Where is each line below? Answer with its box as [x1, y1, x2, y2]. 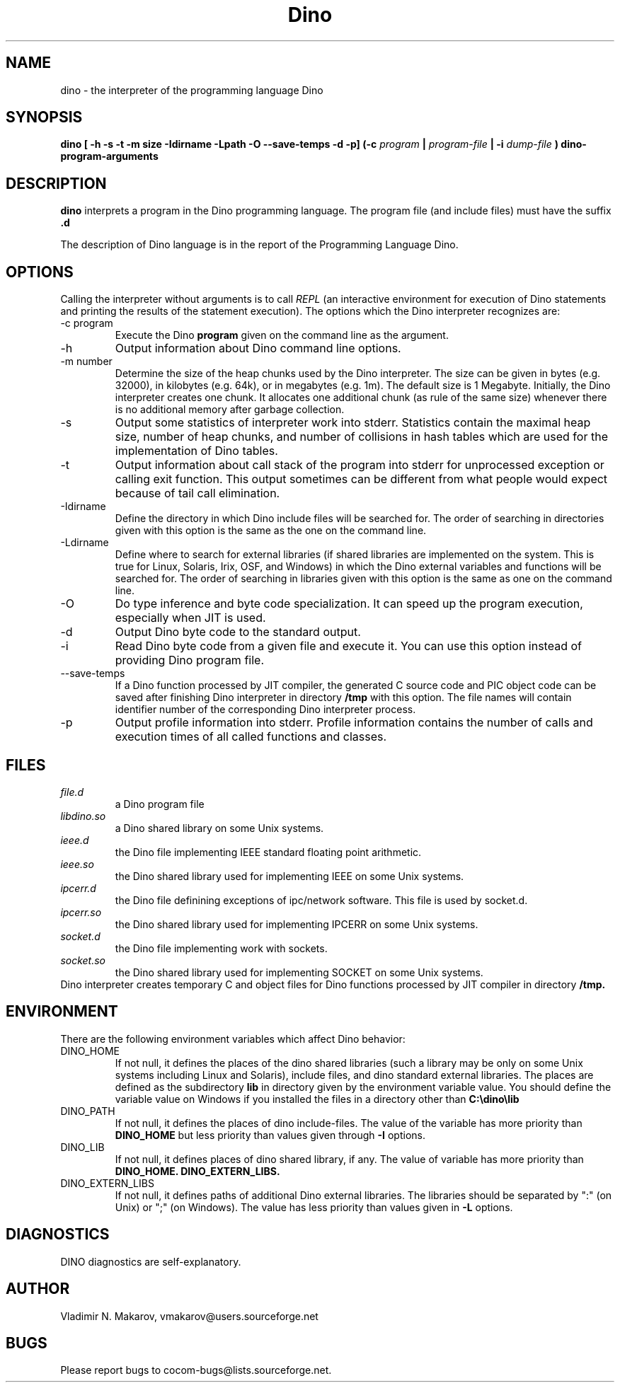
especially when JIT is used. [115, 611, 266, 625]
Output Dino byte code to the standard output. [115, 625, 361, 640]
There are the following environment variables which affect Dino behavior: [60, 1032, 406, 1045]
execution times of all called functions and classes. [115, 729, 387, 744]
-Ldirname [60, 536, 109, 549]
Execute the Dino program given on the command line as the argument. [115, 329, 449, 342]
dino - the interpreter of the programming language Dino [60, 83, 323, 96]
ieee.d [60, 833, 89, 846]
